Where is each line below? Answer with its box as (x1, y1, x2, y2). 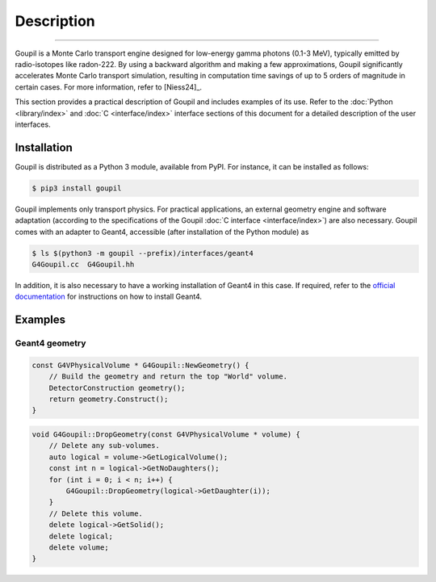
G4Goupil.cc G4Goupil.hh (31, 259, 135, 269)
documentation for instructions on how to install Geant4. (15, 291, 202, 302)
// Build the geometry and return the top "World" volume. (48, 372, 288, 381)
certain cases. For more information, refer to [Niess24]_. (15, 82, 202, 92)
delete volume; (48, 542, 109, 552)
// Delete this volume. (48, 509, 143, 518)
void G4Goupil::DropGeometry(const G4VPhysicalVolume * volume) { (31, 430, 300, 439)
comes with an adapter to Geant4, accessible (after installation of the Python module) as (15, 227, 309, 237)
